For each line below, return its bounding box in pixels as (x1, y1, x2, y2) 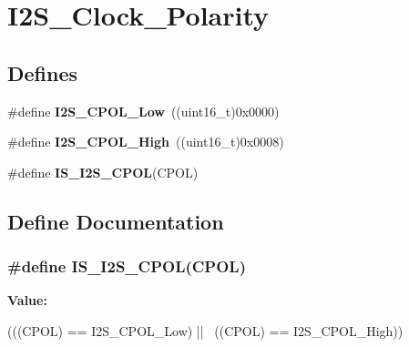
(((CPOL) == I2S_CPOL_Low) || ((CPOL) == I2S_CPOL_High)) (7, 321, 404, 340)
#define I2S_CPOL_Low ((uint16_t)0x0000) (7, 101, 280, 120)
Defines (7, 58, 78, 87)
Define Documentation (7, 207, 224, 235)
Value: (7, 291, 47, 310)
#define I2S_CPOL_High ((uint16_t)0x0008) (7, 132, 284, 151)
